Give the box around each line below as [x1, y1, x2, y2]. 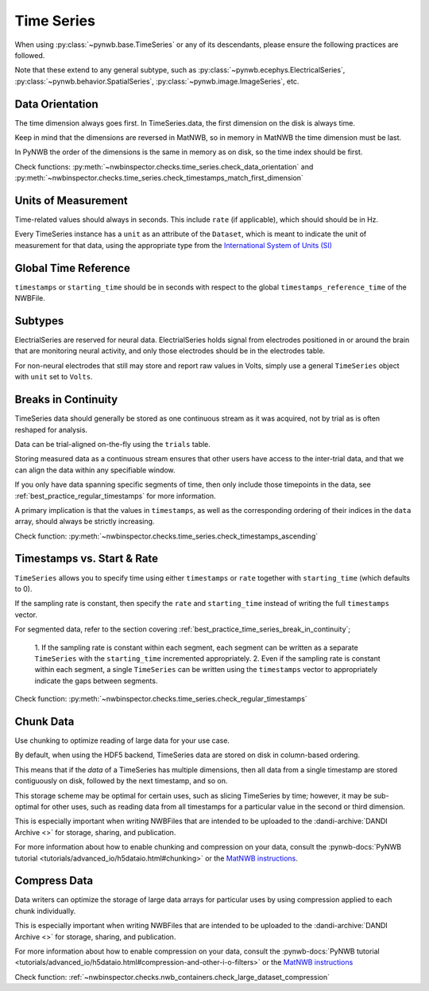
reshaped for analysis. [14, 425, 87, 434]
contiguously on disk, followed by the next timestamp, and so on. [14, 776, 228, 786]
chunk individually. [14, 906, 76, 915]
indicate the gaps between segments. [34, 676, 158, 686]
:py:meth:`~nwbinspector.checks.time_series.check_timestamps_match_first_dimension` [14, 173, 303, 183]
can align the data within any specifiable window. [14, 465, 176, 475]
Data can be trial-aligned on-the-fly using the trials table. [14, 439, 211, 449]
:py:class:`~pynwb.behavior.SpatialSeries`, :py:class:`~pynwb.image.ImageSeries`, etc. [14, 76, 300, 86]
